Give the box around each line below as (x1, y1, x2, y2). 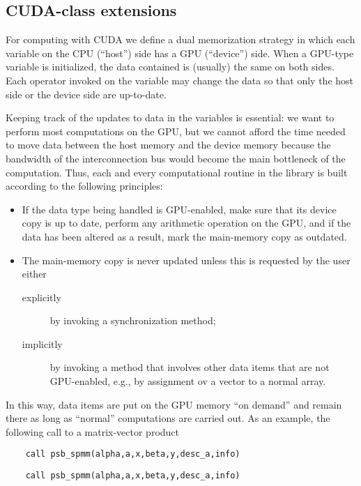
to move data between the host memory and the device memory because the (6, 137, 331, 152)
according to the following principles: (6, 179, 163, 193)
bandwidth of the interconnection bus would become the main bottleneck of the (6, 151, 346, 165)
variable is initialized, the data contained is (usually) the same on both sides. (6, 59, 335, 74)
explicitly (22, 289, 61, 304)
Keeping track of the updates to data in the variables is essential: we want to (6, 110, 335, 125)
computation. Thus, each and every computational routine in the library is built (6, 165, 348, 179)
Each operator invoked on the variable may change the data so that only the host (6, 73, 354, 87)
